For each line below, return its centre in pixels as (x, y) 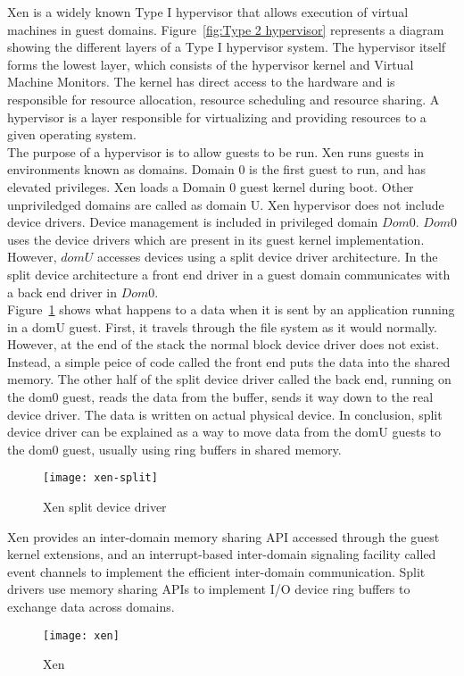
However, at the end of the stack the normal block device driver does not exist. (224, 344)
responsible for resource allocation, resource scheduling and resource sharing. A (224, 99)
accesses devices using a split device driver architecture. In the (267, 257)
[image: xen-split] (100, 478)
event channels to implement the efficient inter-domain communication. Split (216, 571)
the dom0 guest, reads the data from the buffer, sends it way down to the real (220, 397)
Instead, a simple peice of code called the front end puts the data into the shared (229, 361)
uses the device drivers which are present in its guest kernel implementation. (216, 239)
